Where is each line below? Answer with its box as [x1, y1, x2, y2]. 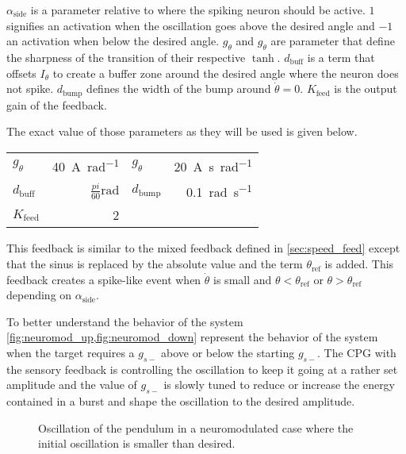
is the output [334, 80, 397, 97]
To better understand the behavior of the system [6, 313, 243, 329]
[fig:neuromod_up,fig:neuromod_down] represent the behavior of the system [6, 329, 378, 345]
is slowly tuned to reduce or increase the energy [163, 376, 396, 393]
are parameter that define [270, 33, 395, 49]
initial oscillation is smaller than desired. [38, 435, 236, 452]
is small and [213, 271, 272, 287]
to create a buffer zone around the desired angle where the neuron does [52, 64, 399, 81]
